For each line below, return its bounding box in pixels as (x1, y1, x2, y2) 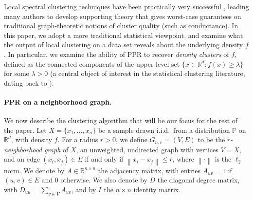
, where (172, 154, 195, 164)
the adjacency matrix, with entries (98, 165, 201, 175)
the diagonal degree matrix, (157, 175, 240, 185)
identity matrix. (133, 184, 181, 194)
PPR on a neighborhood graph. (4, 96, 112, 107)
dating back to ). (4, 77, 54, 88)
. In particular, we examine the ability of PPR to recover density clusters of (4, 49, 229, 59)
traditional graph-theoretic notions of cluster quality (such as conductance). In (4, 20, 238, 31)
